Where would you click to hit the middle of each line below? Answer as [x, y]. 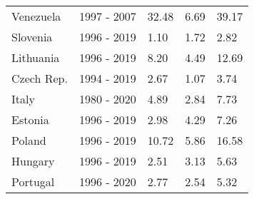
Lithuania [36, 57]
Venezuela [36, 16]
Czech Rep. [40, 78]
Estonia [30, 119]
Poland [29, 140]
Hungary [33, 161]
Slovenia [32, 37]
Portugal [33, 182]
